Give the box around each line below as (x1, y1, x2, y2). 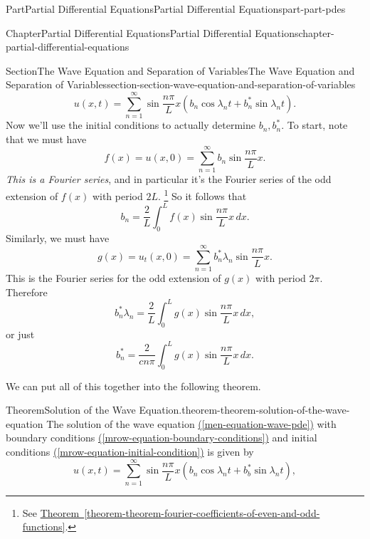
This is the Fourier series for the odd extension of (6, 271, 221, 286)
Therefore (6, 284, 48, 299)
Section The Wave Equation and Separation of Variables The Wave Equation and (6, 63, 355, 78)
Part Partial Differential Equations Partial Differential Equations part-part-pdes (6, 1, 346, 16)
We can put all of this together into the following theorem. (6, 378, 261, 393)
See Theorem (22, 505, 80, 520)
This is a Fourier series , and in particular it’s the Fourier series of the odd (6, 172, 332, 187)
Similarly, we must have (6, 230, 110, 245)
